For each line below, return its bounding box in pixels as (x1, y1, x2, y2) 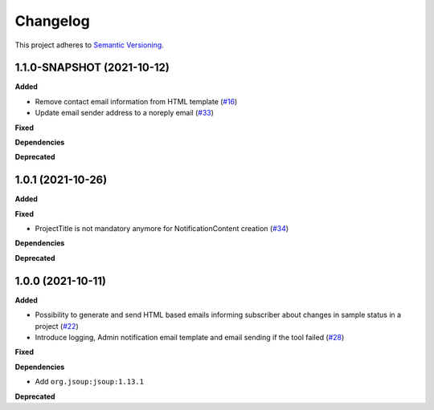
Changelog (14, 12, 90, 30)
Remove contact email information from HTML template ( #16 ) (35, 96, 238, 106)
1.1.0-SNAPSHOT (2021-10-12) (14, 61, 170, 75)
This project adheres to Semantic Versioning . (14, 40, 164, 50)
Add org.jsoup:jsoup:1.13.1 (35, 377, 145, 387)
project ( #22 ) (35, 321, 80, 331)
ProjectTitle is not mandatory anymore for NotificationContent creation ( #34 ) (35, 224, 289, 233)
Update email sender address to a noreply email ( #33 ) (35, 108, 215, 118)
